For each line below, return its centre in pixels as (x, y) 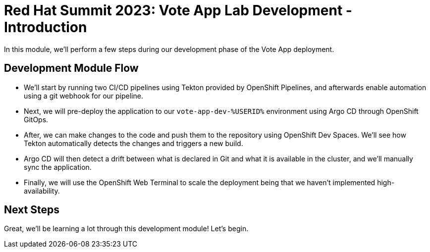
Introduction (46, 27)
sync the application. (58, 167)
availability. (42, 191)
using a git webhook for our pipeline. (83, 96)
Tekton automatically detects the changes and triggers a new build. (134, 143)
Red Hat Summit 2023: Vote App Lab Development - (178, 10)
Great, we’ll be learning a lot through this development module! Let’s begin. (126, 229)
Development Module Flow (71, 68)
